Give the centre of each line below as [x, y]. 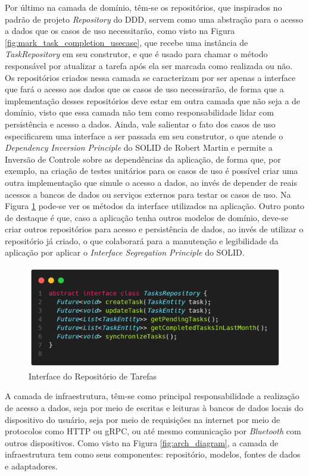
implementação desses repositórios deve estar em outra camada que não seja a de [153, 100]
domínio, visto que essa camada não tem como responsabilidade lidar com [139, 112]
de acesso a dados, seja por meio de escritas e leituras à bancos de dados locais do [154, 407]
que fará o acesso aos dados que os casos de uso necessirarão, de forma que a [144, 89]
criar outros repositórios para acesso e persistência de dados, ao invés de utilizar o [154, 229]
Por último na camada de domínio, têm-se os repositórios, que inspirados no [143, 7]
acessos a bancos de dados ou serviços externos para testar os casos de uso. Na [148, 194]
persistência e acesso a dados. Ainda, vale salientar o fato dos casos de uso [140, 124]
